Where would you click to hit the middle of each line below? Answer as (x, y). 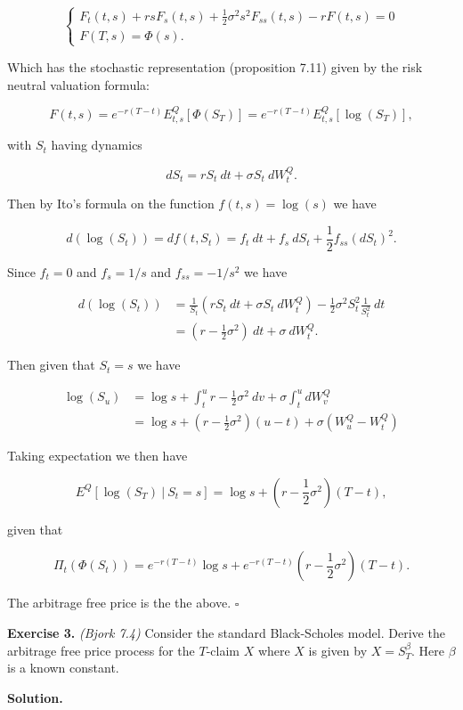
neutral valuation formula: (78, 84)
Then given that (51, 365)
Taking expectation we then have (97, 456)
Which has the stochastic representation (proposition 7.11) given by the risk (215, 66)
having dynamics (97, 145)
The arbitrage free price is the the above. (119, 603)
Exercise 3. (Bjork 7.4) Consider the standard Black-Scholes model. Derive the (226, 633)
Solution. (35, 697)
